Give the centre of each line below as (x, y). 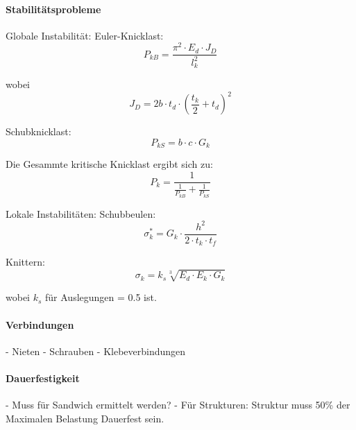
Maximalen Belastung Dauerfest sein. (85, 418)
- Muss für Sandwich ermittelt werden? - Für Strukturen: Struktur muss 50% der (178, 405)
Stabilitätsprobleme (53, 9)
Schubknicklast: (39, 131)
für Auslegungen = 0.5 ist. (101, 297)
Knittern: (25, 262)
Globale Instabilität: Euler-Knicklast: (85, 35)
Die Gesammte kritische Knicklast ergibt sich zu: (109, 164)
